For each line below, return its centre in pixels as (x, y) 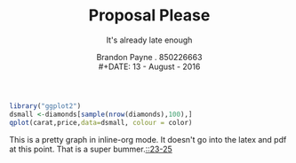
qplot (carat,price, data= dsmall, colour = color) (101, 122)
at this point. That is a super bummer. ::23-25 (91, 149)
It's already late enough (149, 40)
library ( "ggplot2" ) (45, 106)
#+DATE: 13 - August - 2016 (149, 66)
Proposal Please (149, 16)
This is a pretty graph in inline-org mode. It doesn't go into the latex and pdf (148, 139)
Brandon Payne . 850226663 (149, 57)
